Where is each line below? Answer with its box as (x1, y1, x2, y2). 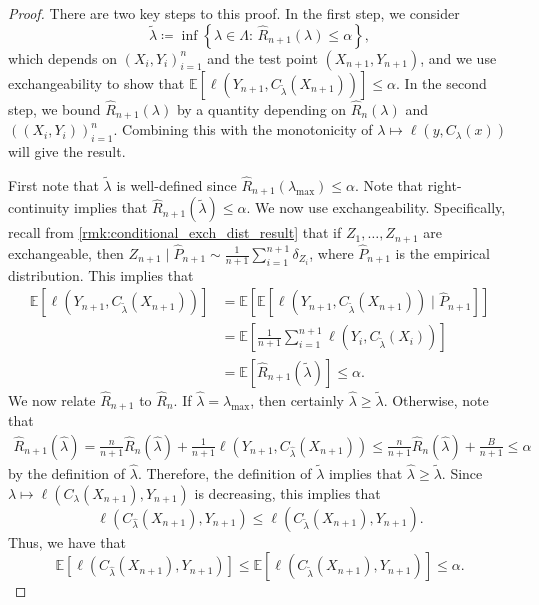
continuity (8, 197, 70, 218)
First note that (8, 174, 99, 195)
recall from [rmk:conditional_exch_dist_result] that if (8, 222, 342, 243)
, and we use (420, 47, 497, 68)
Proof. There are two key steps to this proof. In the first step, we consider (8, 3, 460, 23)
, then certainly (250, 389, 344, 410)
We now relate (8, 389, 96, 410)
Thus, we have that (8, 531, 126, 552)
